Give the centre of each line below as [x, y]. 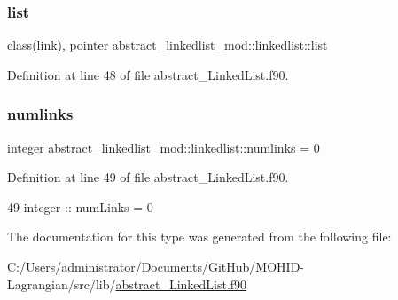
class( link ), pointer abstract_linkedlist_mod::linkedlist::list [168, 45]
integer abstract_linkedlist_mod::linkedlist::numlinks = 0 [164, 147]
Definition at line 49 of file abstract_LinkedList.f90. [148, 177]
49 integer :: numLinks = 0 [80, 206]
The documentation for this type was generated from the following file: [199, 237]
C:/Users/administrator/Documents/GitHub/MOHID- [156, 266]
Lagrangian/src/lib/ [62, 284]
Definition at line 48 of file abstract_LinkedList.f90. [148, 74]
